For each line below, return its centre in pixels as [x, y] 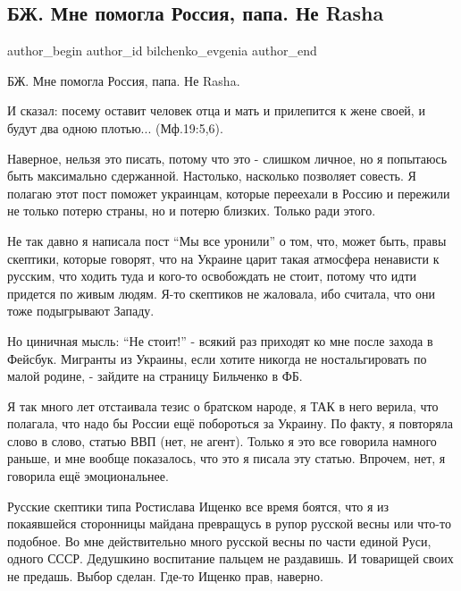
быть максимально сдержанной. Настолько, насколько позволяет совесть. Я [212, 176]
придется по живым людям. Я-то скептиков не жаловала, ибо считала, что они [222, 293]
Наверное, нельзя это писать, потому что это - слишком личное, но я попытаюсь [227, 158]
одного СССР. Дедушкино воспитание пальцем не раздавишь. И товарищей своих [230, 558]
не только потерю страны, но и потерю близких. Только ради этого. [192, 211]
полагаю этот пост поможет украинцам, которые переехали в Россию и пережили [229, 193]
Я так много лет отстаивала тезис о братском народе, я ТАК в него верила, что [223, 405]
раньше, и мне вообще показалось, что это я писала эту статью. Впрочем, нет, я [226, 458]
